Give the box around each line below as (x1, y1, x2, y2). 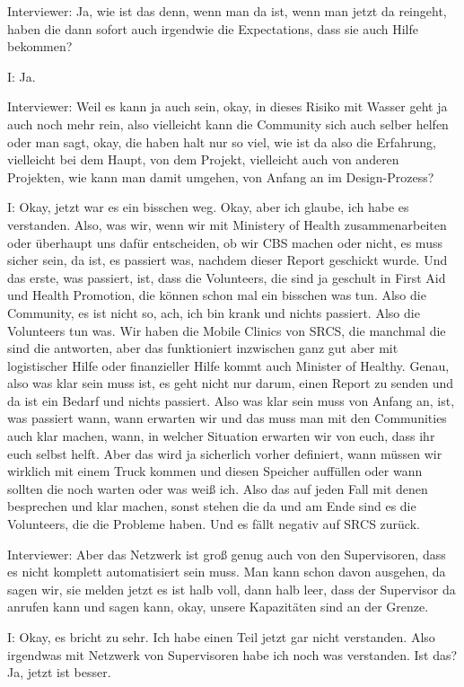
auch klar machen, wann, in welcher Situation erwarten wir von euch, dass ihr (7, 427, 435, 445)
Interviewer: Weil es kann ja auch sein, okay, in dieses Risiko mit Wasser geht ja (7, 97, 448, 116)
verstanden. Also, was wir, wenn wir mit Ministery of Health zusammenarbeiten (7, 215, 447, 233)
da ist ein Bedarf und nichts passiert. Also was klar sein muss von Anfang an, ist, (7, 391, 455, 410)
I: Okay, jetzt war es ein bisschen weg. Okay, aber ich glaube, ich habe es (7, 198, 409, 216)
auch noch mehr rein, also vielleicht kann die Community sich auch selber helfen (7, 114, 449, 133)
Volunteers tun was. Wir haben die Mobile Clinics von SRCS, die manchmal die (7, 321, 446, 339)
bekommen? (7, 37, 73, 56)
